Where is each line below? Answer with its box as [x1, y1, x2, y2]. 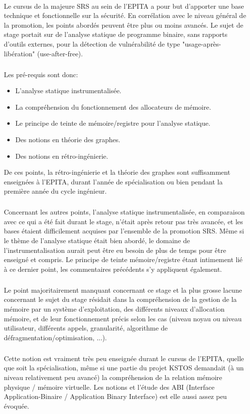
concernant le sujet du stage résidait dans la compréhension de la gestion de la [4, 294, 237, 304]
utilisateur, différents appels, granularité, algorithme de [4, 323, 168, 333]
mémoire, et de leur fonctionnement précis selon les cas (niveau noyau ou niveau [4, 313, 242, 323]
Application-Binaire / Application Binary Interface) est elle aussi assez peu [4, 391, 227, 401]
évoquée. [4, 400, 30, 411]
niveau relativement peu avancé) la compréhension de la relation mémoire [4, 372, 222, 382]
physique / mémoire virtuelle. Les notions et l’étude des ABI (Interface [4, 381, 215, 392]
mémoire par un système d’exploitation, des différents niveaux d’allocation [4, 303, 225, 314]
